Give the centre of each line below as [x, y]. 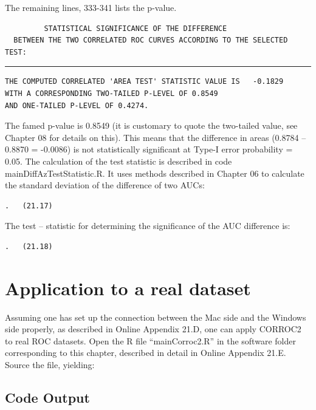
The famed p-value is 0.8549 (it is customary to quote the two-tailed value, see [151, 125]
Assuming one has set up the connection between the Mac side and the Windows [156, 317]
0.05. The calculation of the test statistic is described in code [118, 161]
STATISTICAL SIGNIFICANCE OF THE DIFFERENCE [136, 28]
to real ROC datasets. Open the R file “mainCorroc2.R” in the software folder [150, 340]
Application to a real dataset [128, 288]
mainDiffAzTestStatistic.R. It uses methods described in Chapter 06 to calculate [155, 173]
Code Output [47, 397]
